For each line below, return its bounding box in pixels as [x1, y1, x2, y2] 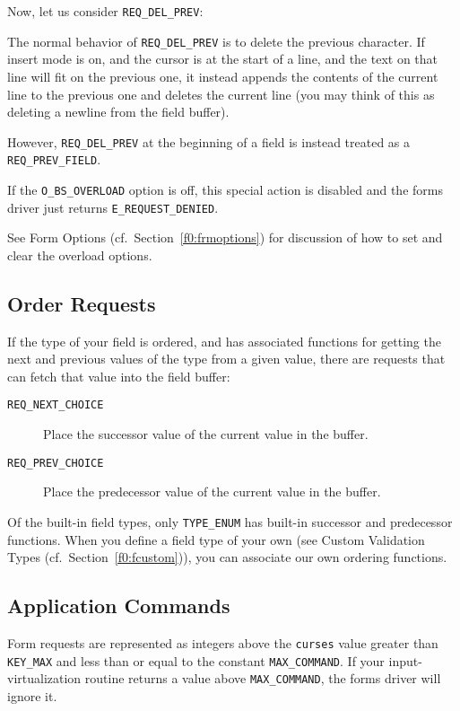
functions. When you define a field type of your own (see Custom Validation [7, 530, 425, 549]
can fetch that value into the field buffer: [7, 366, 230, 385]
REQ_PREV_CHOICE [7, 456, 104, 470]
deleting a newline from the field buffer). [7, 102, 230, 121]
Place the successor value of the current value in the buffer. [43, 425, 369, 443]
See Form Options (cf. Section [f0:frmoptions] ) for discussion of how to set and [7, 228, 443, 247]
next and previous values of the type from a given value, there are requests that [7, 349, 446, 368]
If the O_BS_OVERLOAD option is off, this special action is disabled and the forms [7, 180, 443, 198]
